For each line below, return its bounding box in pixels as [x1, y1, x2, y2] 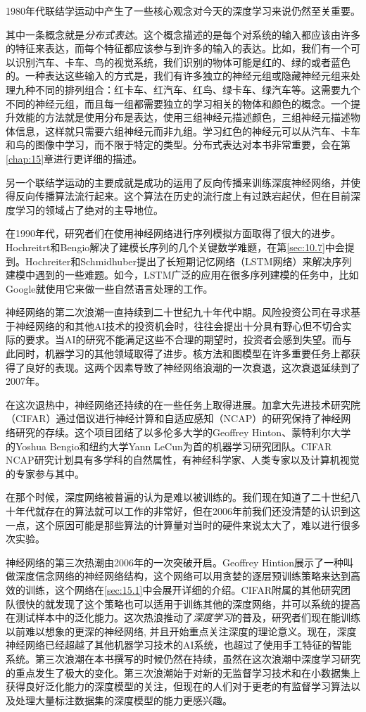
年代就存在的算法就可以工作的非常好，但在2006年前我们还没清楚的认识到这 [15, 504, 360, 518]
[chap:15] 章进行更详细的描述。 [6, 151, 143, 165]
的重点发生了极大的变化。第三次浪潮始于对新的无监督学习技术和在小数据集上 [6, 665, 360, 680]
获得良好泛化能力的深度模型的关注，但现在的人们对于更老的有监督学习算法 [6, 679, 351, 694]
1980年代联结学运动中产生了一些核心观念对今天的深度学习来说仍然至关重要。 [6, 4, 360, 18]
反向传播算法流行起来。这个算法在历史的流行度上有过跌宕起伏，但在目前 [15, 189, 351, 203]
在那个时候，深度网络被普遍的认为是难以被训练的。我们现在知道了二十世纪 [6, 490, 351, 504]
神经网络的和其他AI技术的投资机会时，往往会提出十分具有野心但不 [15, 318, 322, 333]
